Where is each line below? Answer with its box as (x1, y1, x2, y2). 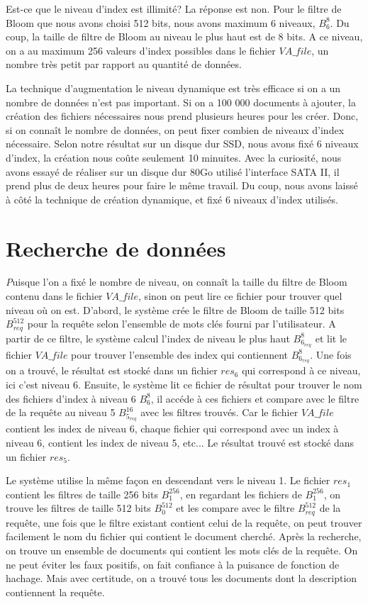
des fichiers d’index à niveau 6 (6, 391, 136, 406)
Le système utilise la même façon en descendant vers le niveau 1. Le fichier (6, 473, 330, 488)
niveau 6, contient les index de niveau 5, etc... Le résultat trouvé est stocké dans (6, 435, 354, 449)
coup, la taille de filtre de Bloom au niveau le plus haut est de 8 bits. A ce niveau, (6, 29, 363, 44)
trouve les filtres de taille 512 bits (6, 500, 151, 515)
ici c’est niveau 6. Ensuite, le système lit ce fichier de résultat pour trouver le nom (6, 376, 362, 391)
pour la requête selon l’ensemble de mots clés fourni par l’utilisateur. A (27, 316, 336, 331)
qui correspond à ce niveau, (242, 363, 361, 378)
